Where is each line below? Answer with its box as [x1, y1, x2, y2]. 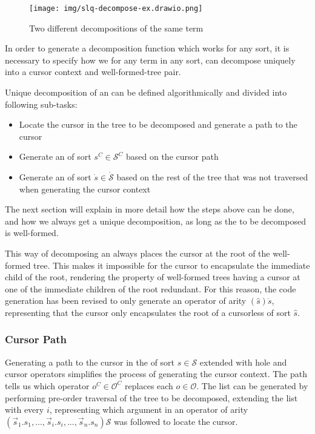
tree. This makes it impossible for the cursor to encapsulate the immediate [33, 258, 310, 271]
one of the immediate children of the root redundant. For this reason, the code [5, 282, 296, 295]
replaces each [125, 379, 173, 392]
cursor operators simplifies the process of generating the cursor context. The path [5, 367, 307, 380]
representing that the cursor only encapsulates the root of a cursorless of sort [5, 306, 291, 318]
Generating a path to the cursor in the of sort [5, 355, 175, 368]
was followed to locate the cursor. [114, 415, 238, 427]
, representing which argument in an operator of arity [49, 403, 248, 416]
